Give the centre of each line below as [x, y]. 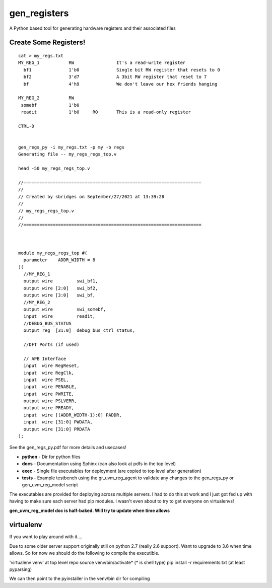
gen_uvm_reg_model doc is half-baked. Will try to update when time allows [90, 510]
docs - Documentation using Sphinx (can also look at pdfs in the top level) [99, 464]
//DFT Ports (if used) [51, 344]
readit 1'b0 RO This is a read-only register [106, 112]
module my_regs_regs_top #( [53, 253]
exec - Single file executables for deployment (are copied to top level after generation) [112, 471]
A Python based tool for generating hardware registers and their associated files [92, 28]
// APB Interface [45, 358]
